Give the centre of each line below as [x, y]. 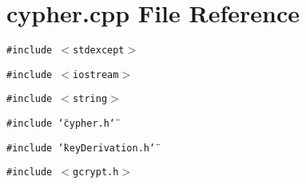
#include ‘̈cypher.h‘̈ [61, 124]
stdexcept [99, 51]
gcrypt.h [96, 172]
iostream [96, 74]
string [90, 99]
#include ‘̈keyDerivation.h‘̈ [81, 148]
